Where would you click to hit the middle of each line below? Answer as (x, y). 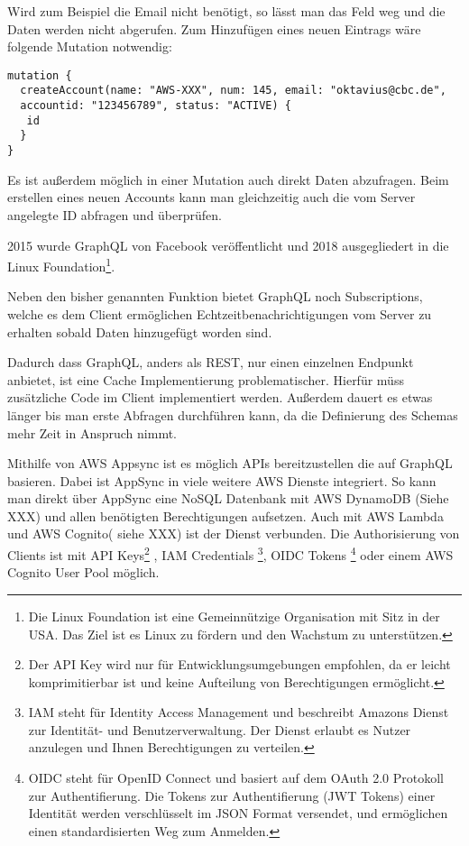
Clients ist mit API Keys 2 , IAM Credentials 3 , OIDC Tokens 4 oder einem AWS (230, 553)
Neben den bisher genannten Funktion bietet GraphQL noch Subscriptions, (215, 296)
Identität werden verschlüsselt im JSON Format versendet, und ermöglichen (238, 813)
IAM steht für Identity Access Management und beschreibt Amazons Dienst (239, 712)
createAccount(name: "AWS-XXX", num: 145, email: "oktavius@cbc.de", (233, 91)
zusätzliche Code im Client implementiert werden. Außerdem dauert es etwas (220, 397)
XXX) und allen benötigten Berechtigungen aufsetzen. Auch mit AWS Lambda (225, 515)
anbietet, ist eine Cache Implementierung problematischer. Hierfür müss (206, 379)
